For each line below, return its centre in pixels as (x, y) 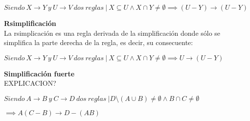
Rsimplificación (30, 23)
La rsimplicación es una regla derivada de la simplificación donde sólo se (112, 33)
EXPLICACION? (30, 83)
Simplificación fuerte (39, 73)
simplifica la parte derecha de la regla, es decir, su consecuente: (99, 42)
